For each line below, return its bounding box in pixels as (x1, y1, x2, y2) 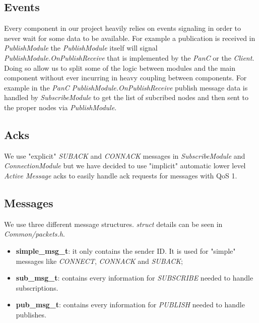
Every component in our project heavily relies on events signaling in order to (4, 23, 241, 33)
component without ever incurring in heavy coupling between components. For (4, 72, 247, 83)
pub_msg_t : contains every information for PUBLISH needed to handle (16, 299, 245, 310)
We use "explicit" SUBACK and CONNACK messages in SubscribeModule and (4, 150, 245, 161)
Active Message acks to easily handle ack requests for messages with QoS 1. (4, 170, 237, 180)
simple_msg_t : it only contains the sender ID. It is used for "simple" (16, 245, 236, 256)
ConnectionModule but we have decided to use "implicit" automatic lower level (4, 160, 246, 171)
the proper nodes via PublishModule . (4, 102, 117, 112)
